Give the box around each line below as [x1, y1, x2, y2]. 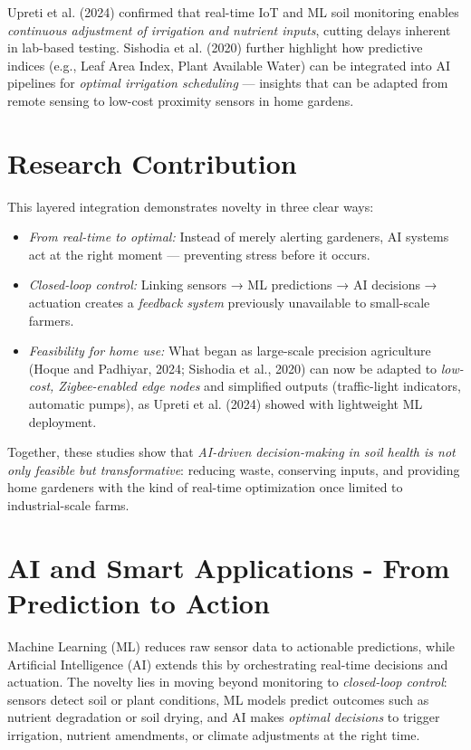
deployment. [28, 412, 97, 431]
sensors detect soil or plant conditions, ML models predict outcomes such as [7, 689, 429, 708]
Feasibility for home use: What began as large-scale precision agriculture [28, 341, 431, 360]
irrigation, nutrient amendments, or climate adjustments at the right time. [7, 725, 420, 744]
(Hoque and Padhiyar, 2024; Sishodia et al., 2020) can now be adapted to [28, 358, 437, 377]
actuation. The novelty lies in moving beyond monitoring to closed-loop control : [7, 672, 447, 691]
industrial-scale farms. [7, 496, 130, 514]
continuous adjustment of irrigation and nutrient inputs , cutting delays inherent [7, 20, 451, 39]
